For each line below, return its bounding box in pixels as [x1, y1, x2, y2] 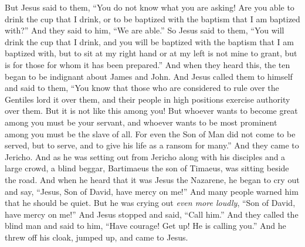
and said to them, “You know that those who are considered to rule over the [5, 82, 279, 94]
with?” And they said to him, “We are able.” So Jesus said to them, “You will [5, 24, 284, 36]
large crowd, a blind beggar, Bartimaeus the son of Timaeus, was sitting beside [5, 162, 289, 174]
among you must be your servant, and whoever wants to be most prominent [5, 116, 277, 128]
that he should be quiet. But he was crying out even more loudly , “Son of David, [5, 197, 296, 209]
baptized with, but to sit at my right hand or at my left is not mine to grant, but [5, 47, 297, 59]
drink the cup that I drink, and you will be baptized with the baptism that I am [5, 35, 294, 48]
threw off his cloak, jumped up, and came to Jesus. [5, 231, 188, 243]
